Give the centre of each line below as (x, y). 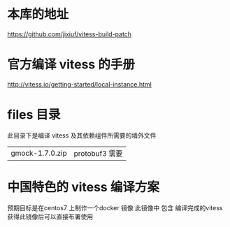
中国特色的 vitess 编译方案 (83, 187)
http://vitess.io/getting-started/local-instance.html (79, 84)
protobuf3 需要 (98, 153)
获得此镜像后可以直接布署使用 (50, 217)
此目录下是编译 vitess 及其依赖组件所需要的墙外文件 (82, 135)
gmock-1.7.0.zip (39, 153)
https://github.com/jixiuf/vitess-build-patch (69, 34)
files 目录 (34, 115)
